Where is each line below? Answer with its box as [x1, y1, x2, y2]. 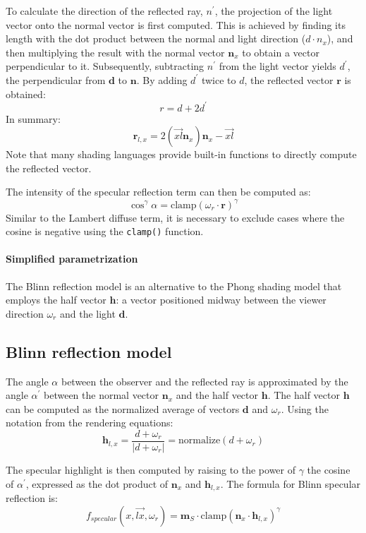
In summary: [6, 111, 61, 126]
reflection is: [6, 491, 59, 505]
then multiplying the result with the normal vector [6, 44, 225, 59]
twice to [201, 72, 236, 87]
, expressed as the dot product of [25, 476, 169, 491]
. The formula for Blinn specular [220, 476, 361, 491]
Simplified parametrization [6, 251, 138, 266]
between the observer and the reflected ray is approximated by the [61, 373, 348, 388]
